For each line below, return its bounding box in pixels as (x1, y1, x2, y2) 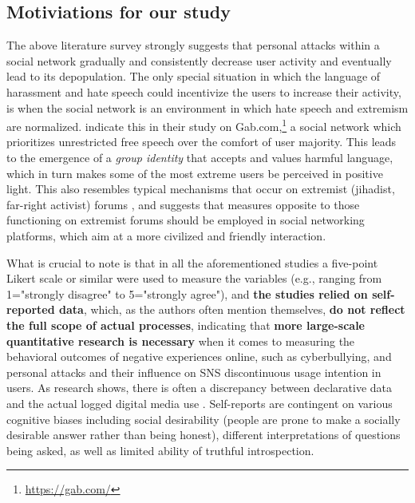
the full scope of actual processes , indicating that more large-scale (6, 316, 366, 333)
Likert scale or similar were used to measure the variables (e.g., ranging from (6, 270, 382, 287)
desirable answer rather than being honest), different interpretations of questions (6, 426, 401, 443)
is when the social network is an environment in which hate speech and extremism (6, 99, 409, 116)
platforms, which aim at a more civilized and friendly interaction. (6, 227, 326, 244)
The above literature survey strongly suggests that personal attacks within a (6, 37, 380, 53)
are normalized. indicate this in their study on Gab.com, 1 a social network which (6, 116, 401, 134)
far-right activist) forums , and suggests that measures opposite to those (6, 196, 360, 212)
